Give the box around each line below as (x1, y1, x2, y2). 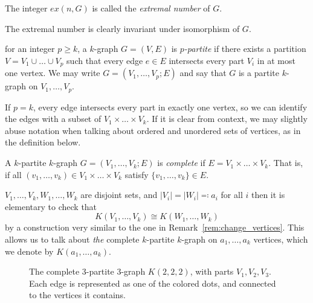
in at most (257, 54, 295, 66)
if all (5, 168, 22, 180)
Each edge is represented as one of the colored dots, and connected (29, 276, 276, 289)
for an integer (5, 42, 55, 55)
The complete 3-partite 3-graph (29, 265, 146, 278)
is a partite (238, 66, 279, 79)
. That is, (268, 156, 303, 169)
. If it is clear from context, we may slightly (146, 112, 308, 125)
